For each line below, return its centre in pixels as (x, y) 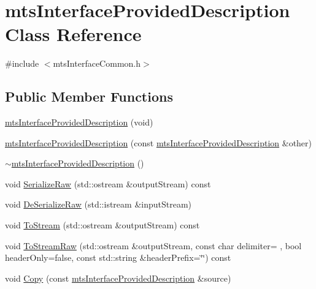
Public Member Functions (89, 96)
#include (22, 63)
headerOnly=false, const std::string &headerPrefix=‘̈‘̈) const (118, 257)
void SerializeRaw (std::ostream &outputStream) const (108, 183)
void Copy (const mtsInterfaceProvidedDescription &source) (118, 278)
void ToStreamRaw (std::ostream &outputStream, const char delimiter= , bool (153, 245)
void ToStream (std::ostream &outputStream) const (102, 225)
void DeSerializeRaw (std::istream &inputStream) (98, 204)
